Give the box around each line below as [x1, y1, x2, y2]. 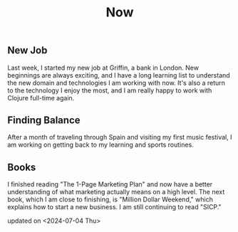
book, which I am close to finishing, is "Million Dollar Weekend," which [7, 195, 214, 204]
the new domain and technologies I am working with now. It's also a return [7, 78, 226, 87]
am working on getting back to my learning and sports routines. [7, 140, 194, 149]
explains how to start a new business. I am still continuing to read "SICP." [7, 203, 222, 211]
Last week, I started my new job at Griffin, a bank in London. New [7, 63, 200, 72]
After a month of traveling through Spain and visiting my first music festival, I [7, 133, 232, 142]
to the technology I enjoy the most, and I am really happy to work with [7, 86, 212, 95]
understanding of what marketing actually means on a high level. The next [7, 188, 225, 196]
